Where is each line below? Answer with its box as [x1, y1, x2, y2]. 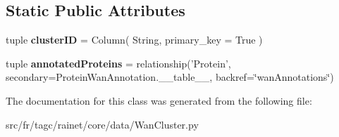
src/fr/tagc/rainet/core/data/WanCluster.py [6, 117, 199, 131]
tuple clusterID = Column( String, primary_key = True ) [6, 32, 263, 47]
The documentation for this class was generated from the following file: [6, 93, 312, 107]
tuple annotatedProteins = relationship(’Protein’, [6, 56, 231, 70]
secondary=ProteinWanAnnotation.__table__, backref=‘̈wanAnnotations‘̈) [6, 70, 334, 84]
